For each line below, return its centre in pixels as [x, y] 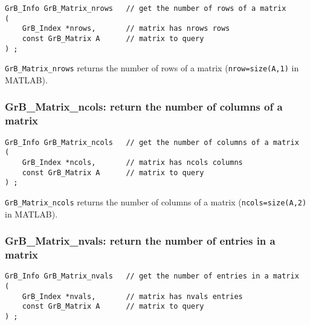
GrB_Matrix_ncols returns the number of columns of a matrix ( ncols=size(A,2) [156, 201]
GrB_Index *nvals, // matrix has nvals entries [132, 296]
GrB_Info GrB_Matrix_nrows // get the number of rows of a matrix [146, 8]
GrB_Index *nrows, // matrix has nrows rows [126, 29]
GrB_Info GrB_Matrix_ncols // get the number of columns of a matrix [152, 142]
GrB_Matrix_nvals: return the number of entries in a [140, 241]
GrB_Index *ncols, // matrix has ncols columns [132, 162]
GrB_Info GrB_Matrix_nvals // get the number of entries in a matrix [152, 276]
